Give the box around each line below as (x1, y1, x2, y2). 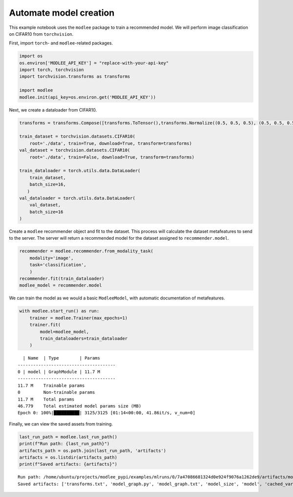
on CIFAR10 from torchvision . (9, 31, 74, 37)
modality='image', (29, 255, 74, 261)
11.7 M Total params (18, 396, 75, 402)
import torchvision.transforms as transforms (19, 74, 130, 79)
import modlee (19, 88, 53, 93)
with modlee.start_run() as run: (19, 308, 100, 314)
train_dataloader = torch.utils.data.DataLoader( (19, 168, 141, 174)
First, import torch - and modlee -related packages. (9, 40, 113, 46)
